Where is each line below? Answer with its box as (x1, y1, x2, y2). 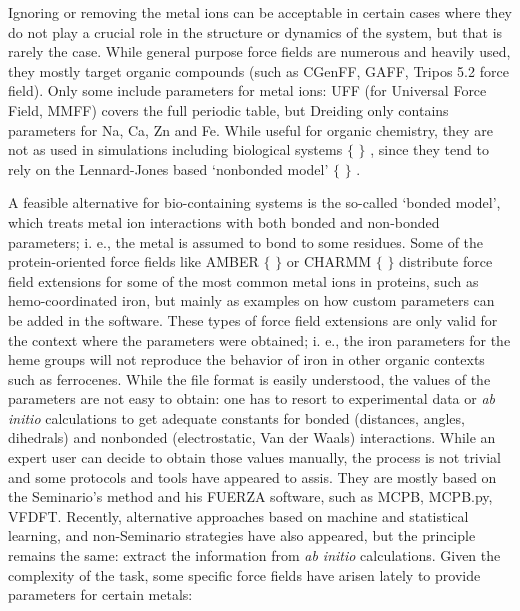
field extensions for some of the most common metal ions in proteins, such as (8, 270, 479, 291)
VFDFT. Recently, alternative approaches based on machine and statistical (8, 505, 469, 526)
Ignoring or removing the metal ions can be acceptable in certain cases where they (8, 2, 512, 22)
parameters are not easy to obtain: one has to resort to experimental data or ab (8, 388, 496, 409)
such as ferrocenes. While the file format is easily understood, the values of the (8, 368, 491, 389)
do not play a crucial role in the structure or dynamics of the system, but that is (8, 21, 503, 42)
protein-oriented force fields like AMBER (8, 251, 259, 272)
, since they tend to (370, 139, 489, 160)
